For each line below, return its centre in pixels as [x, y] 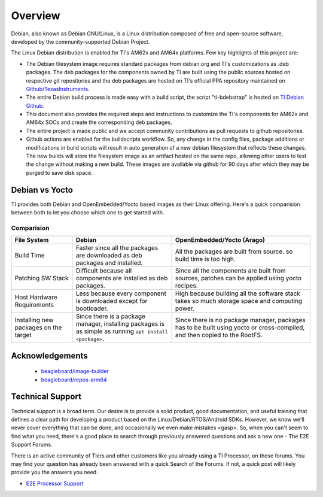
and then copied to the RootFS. [219, 335]
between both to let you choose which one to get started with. [88, 213]
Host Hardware [36, 298]
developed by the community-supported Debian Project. [80, 41]
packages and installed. [109, 263]
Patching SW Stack [42, 278]
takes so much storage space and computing [239, 301]
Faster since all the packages [117, 248]
